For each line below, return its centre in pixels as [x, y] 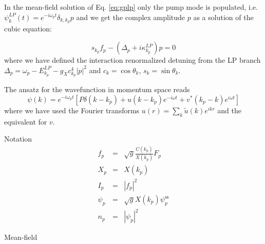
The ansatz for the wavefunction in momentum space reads [97, 89]
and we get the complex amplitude [131, 17]
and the [229, 110]
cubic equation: [28, 29]
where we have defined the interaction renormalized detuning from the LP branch [132, 60]
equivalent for [26, 121]
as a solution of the [223, 17]
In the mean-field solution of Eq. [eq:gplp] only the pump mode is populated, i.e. [131, 7]
